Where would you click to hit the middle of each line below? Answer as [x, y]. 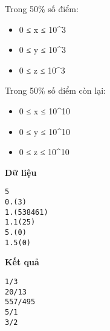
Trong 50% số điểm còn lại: [55, 90]
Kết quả [22, 262]
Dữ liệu [21, 172]
